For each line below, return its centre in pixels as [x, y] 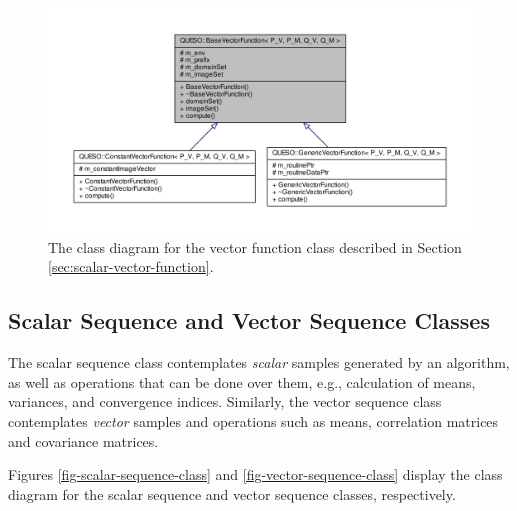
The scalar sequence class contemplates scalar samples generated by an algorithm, [259, 362]
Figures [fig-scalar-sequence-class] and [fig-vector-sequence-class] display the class [255, 474]
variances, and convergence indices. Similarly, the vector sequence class [225, 401]
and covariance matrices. [83, 440]
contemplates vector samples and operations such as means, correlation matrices [253, 421]
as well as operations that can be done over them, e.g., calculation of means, [242, 381]
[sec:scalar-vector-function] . [131, 266]
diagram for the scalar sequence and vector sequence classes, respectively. [232, 493]
